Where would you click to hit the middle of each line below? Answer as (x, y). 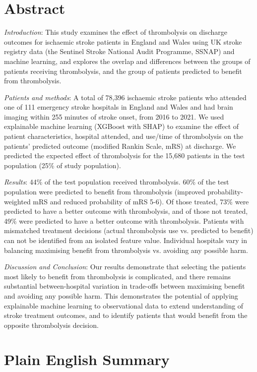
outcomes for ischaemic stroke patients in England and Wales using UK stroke (123, 41)
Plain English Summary (87, 359)
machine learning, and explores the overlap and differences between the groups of (127, 61)
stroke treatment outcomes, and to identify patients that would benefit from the (126, 315)
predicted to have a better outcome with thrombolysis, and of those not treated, (126, 211)
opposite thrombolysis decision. (51, 325)
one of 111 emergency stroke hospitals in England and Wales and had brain (119, 107)
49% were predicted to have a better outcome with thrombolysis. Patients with (124, 220)
